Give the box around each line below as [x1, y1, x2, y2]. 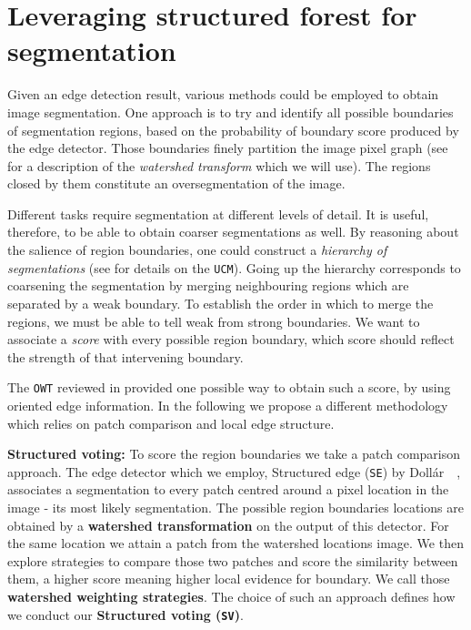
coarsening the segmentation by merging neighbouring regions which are [7, 276, 409, 295]
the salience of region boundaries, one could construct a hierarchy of [7, 240, 387, 259]
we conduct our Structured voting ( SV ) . [7, 605, 244, 624]
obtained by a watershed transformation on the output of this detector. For [7, 515, 449, 534]
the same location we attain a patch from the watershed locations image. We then [7, 533, 464, 553]
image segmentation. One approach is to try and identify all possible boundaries [7, 102, 454, 121]
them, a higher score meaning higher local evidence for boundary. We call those [7, 569, 450, 588]
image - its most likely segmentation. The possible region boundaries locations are [7, 497, 464, 516]
